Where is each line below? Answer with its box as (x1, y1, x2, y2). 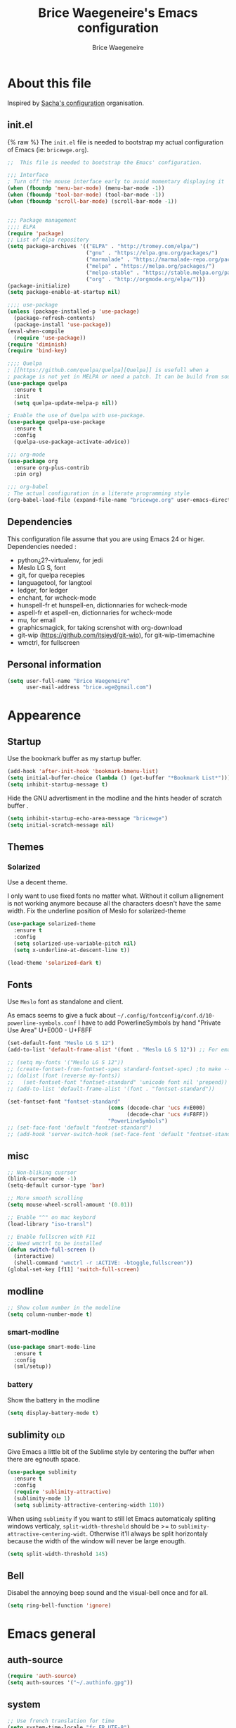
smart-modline (7, 1327, 60, 1337)
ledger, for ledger (17, 586, 68, 594)
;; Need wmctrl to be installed (7, 1240, 102, 1247)
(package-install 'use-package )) (13, 321, 112, 328)
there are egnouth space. (7, 1455, 81, 1464)
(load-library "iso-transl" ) (7, 1221, 93, 1228)
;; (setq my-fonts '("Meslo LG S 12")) (7, 1059, 124, 1066)
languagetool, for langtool (17, 578, 93, 586)
